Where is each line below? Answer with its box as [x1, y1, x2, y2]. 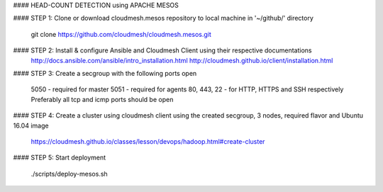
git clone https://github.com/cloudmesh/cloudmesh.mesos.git [30, 30, 212, 38]
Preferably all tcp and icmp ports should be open [30, 95, 174, 103]
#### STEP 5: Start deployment [13, 153, 106, 162]
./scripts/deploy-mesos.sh [30, 169, 108, 178]
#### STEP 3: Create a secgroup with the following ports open [13, 69, 197, 77]
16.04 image [13, 121, 49, 130]
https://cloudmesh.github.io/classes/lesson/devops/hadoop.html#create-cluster [30, 137, 265, 145]
